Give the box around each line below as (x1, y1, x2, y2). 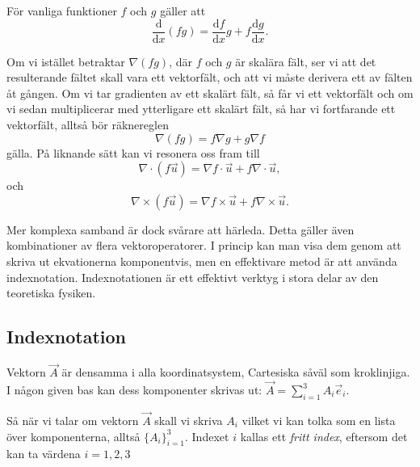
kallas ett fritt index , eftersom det (240, 427, 408, 444)
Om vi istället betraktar (6, 53, 125, 69)
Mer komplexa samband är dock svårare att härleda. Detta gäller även (6, 221, 355, 238)
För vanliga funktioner (6, 2, 117, 19)
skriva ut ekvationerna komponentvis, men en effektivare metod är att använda (6, 253, 397, 269)
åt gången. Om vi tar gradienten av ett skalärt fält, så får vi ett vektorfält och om (6, 84, 414, 101)
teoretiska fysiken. (6, 284, 96, 301)
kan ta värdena (6, 445, 81, 462)
